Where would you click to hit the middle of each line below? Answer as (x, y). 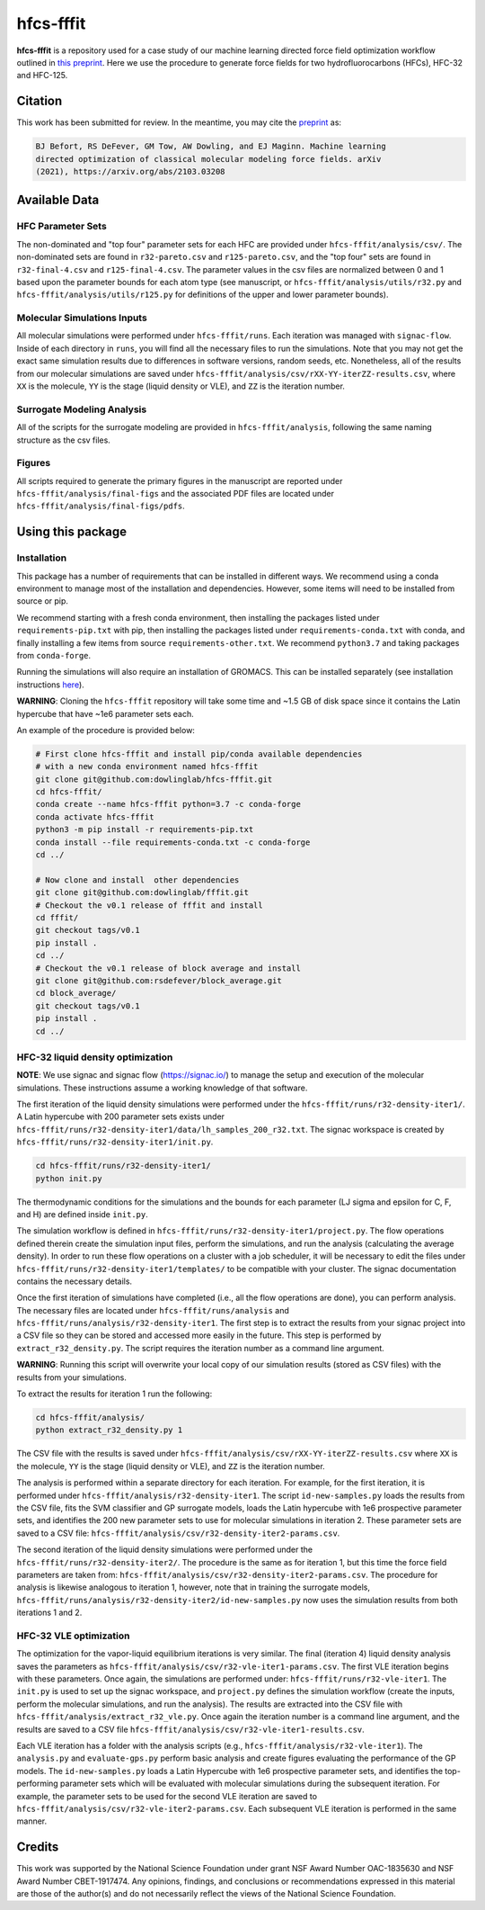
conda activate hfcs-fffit (95, 817)
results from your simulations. (72, 1377)
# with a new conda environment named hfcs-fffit (147, 767)
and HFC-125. (42, 76)
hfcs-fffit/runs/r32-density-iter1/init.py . (115, 1142)
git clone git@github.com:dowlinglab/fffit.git (142, 892)
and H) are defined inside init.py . (82, 1214)
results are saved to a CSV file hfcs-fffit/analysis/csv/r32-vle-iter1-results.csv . (191, 1729)
